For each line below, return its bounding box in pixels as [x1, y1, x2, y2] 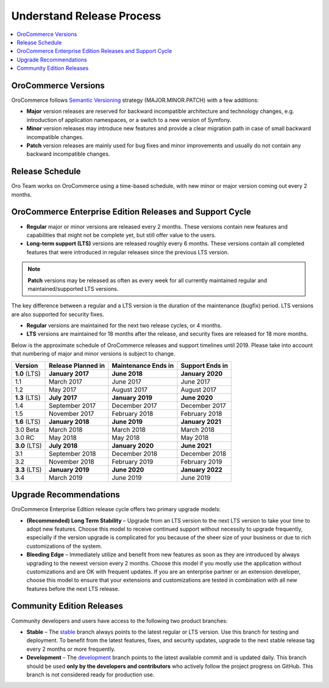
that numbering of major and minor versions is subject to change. [11, 350, 175, 357]
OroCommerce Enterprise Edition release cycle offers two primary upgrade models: [11, 506, 221, 513]
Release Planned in [49, 361, 105, 370]
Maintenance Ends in [111, 361, 174, 370]
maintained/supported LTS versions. [27, 285, 119, 292]
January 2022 [180, 465, 222, 474]
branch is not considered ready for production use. [26, 671, 155, 678]
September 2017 [49, 401, 96, 410]
